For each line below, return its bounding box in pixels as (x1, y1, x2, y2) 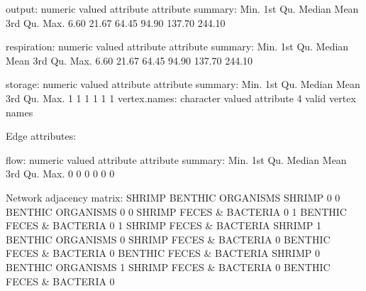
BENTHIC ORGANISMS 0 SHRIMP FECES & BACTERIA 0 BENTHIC (6, 231, 331, 246)
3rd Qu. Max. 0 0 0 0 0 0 (6, 166, 115, 181)
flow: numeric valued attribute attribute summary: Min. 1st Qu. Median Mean (6, 152, 347, 167)
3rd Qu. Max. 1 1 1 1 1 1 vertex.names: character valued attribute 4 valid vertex (6, 90, 356, 105)
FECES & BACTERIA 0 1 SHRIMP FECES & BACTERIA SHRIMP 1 (6, 218, 321, 233)
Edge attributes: (6, 128, 77, 143)
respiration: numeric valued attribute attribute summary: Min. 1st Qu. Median (6, 39, 349, 54)
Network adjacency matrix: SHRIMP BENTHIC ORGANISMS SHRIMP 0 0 (6, 190, 340, 204)
